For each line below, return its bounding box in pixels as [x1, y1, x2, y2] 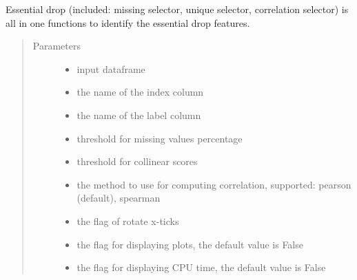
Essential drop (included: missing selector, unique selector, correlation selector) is [6, 2, 349, 16]
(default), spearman [76, 191, 161, 205]
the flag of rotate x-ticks [76, 213, 179, 228]
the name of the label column [76, 107, 201, 122]
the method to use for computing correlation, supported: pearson [76, 177, 351, 191]
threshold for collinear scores [76, 154, 198, 169]
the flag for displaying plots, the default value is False [76, 237, 303, 251]
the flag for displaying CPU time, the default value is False [76, 260, 326, 274]
